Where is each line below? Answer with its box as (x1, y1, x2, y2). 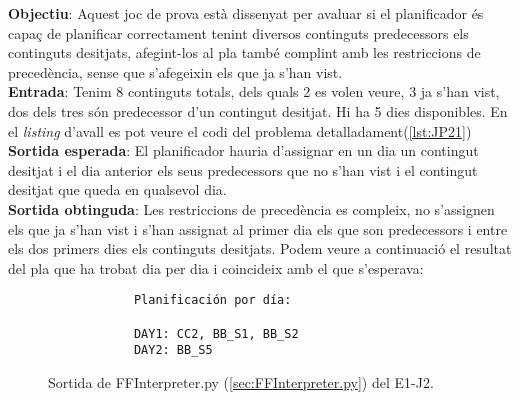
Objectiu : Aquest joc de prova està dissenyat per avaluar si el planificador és (8, 3, 484, 23)
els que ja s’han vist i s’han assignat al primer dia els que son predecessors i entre (8, 218, 508, 239)
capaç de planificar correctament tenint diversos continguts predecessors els (8, 22, 469, 43)
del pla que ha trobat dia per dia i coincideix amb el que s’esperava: (8, 257, 424, 278)
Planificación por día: (133, 293, 292, 308)
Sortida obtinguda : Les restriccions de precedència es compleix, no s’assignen (8, 198, 495, 219)
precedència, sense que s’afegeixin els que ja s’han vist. (8, 61, 343, 82)
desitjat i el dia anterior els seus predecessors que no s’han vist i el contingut (8, 159, 478, 180)
